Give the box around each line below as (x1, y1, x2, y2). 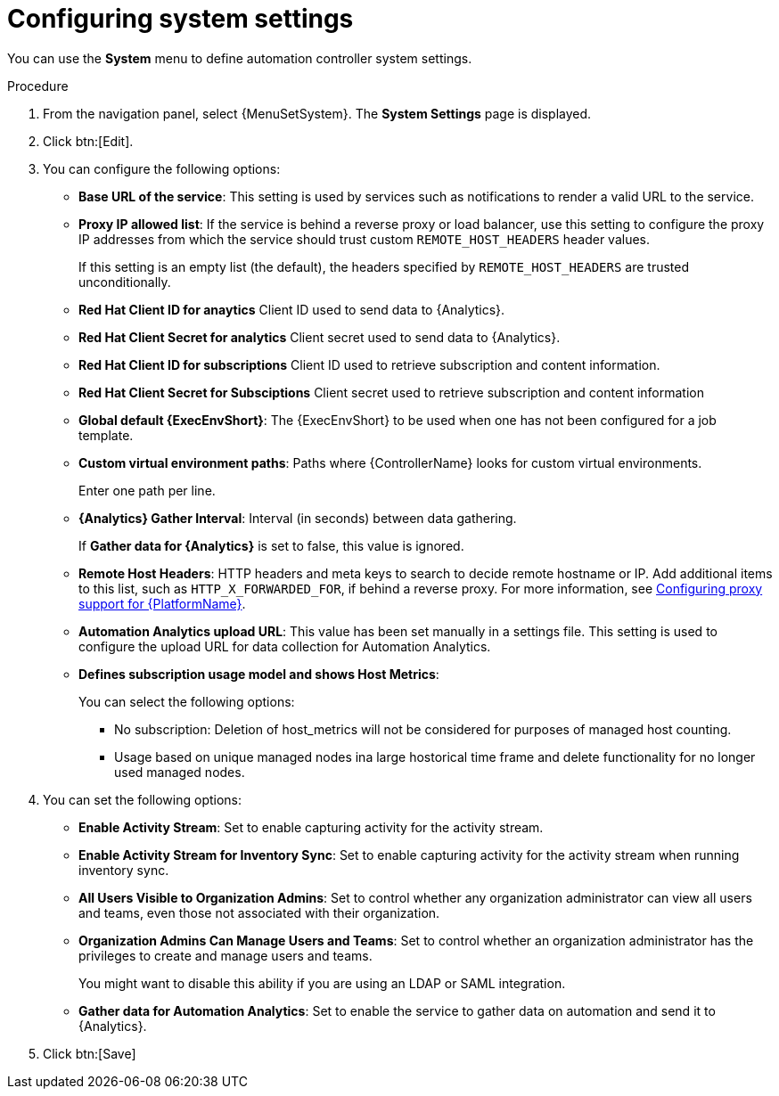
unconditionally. (78, 274, 171, 290)
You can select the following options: (78, 693, 295, 709)
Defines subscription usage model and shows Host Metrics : (78, 666, 439, 682)
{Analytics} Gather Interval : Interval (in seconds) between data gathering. (78, 510, 517, 526)
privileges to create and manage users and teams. (78, 947, 373, 963)
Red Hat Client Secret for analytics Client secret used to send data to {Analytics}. (78, 329, 561, 345)
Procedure (7, 78, 69, 94)
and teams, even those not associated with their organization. (78, 904, 440, 920)
